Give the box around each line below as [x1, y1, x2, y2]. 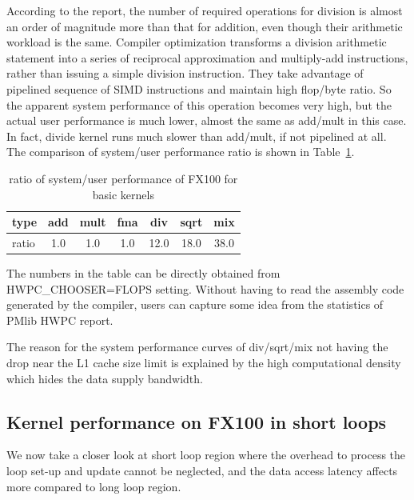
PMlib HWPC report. [6, 311, 113, 328]
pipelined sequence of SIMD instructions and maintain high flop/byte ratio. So [6, 80, 392, 97]
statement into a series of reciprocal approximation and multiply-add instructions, [6, 49, 408, 66]
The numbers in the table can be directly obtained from [6, 265, 281, 282]
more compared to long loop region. [6, 478, 181, 494]
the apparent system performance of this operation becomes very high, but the [6, 96, 392, 113]
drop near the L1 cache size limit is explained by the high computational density [6, 354, 401, 371]
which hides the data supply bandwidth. [6, 370, 203, 386]
